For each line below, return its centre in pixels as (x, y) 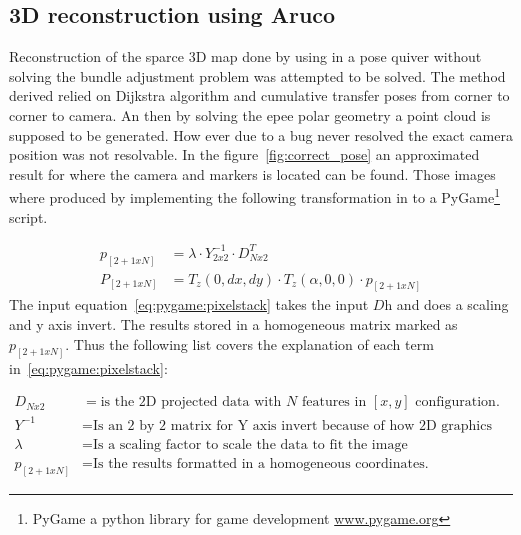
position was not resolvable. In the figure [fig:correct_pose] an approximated (244, 154)
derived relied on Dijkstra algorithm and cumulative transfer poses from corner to (259, 95)
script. (28, 216)
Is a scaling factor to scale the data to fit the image (250, 444)
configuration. (457, 402)
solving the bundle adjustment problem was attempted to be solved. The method (257, 75)
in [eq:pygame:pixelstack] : (88, 367)
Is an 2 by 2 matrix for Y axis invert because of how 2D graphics (292, 425)
